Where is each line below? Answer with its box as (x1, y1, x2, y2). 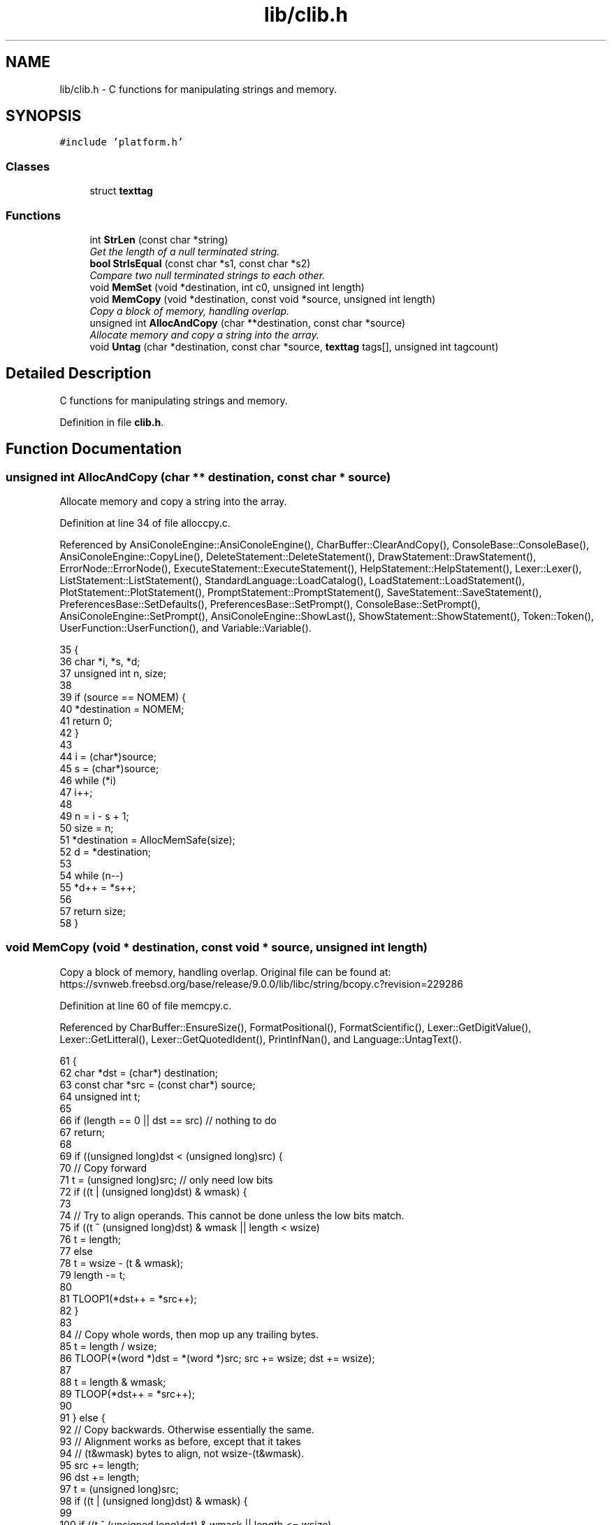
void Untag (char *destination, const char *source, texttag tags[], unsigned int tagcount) (89, 340, 499, 353)
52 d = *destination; (59, 846, 151, 858)
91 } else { (59, 1411, 105, 1424)
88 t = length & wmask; (59, 1375, 166, 1388)
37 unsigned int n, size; (59, 667, 166, 679)
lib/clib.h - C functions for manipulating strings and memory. (59, 83, 337, 95)
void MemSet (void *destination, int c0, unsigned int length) (89, 281, 365, 293)
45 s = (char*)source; (59, 762, 159, 774)
